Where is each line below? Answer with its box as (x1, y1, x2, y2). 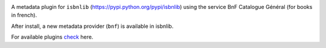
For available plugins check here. (11, 33, 94, 41)
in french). (11, 12, 37, 19)
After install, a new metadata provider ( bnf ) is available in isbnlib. (11, 23, 174, 30)
